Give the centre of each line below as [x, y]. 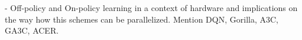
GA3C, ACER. [32, 30]
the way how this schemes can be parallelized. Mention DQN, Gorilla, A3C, [142, 19]
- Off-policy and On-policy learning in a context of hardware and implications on [151, 8]
